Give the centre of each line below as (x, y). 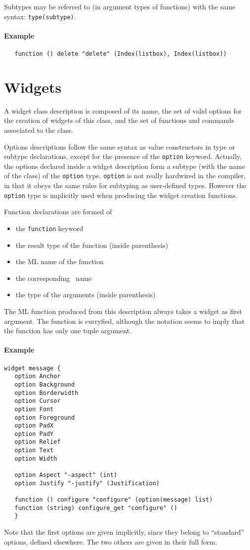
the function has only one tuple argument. (68, 331)
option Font (34, 409)
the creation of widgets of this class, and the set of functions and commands (119, 120)
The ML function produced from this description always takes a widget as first (123, 311)
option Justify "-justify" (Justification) (87, 483)
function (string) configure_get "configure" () (96, 508)
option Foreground (45, 417)
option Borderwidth (46, 393)
